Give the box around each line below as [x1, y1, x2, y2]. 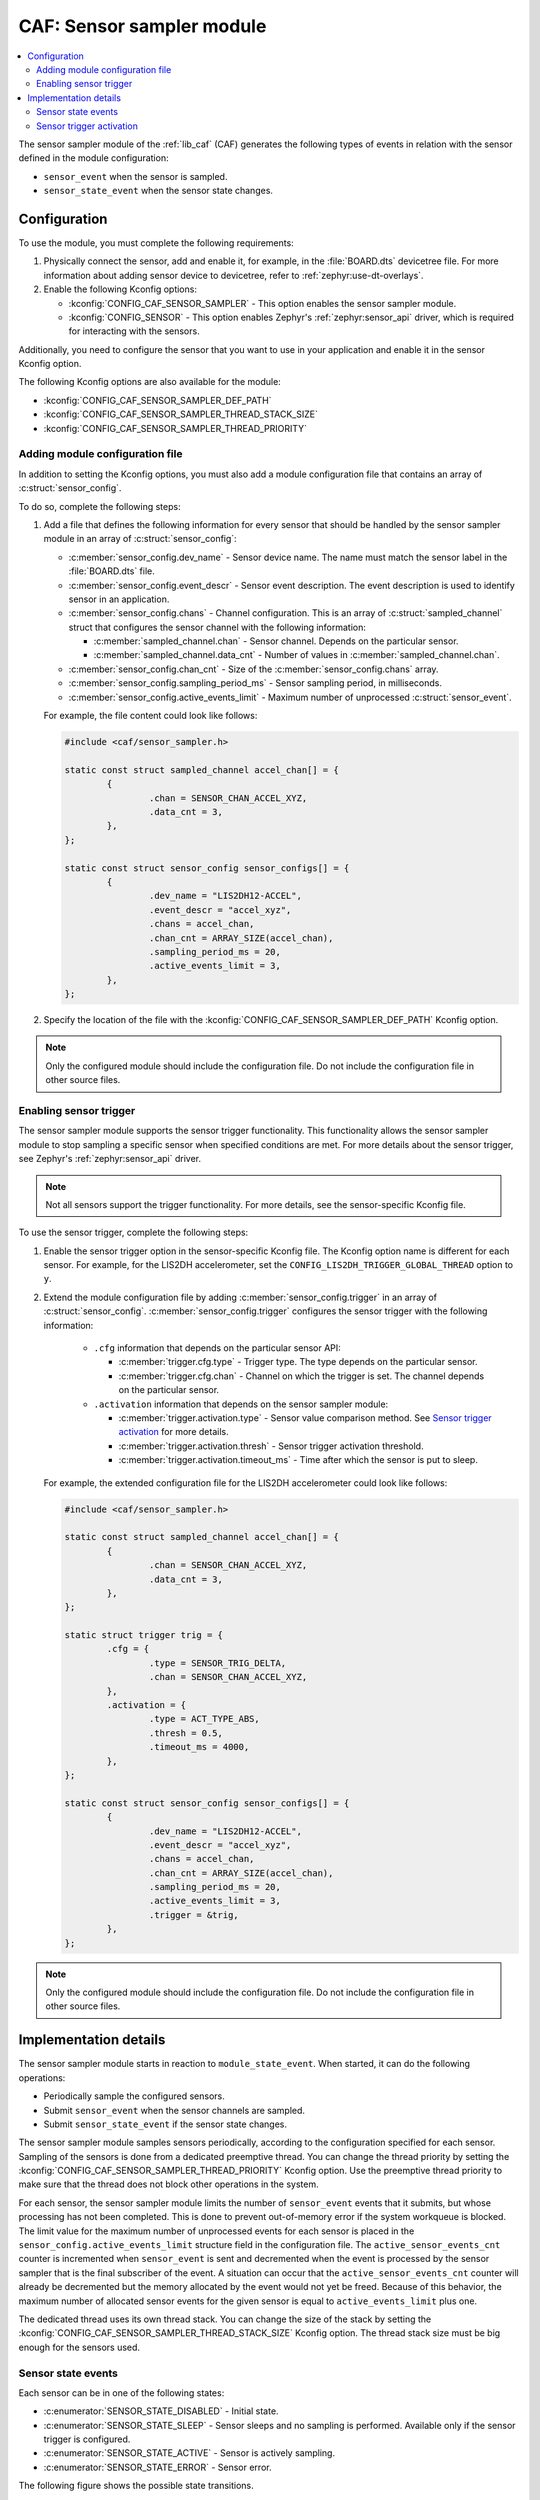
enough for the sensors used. [18, 2341, 140, 2353]
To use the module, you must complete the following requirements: [18, 236, 294, 249]
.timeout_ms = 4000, [148, 1741, 250, 1753]
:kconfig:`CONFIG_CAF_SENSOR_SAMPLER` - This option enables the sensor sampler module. [68, 297, 457, 309]
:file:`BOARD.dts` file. [68, 565, 155, 577]
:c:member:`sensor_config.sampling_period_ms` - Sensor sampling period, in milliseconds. [68, 677, 443, 689]
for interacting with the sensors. [68, 325, 200, 337]
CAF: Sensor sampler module [18, 15, 267, 37]
